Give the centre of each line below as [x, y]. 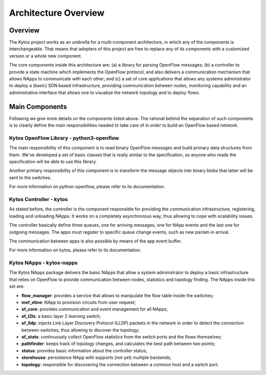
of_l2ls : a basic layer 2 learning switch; [61, 316]
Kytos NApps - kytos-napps [43, 263]
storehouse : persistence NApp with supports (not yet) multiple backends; [97, 358]
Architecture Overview [57, 13]
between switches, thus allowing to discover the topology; [81, 330]
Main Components [38, 107]
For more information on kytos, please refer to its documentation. [75, 250]
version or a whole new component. [46, 56]
